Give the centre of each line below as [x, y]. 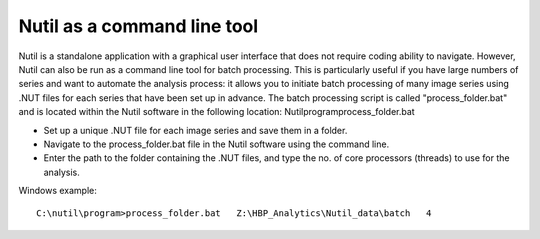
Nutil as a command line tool [138, 26]
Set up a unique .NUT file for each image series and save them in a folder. [195, 130]
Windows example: [57, 191]
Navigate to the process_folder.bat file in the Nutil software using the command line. [216, 144]
